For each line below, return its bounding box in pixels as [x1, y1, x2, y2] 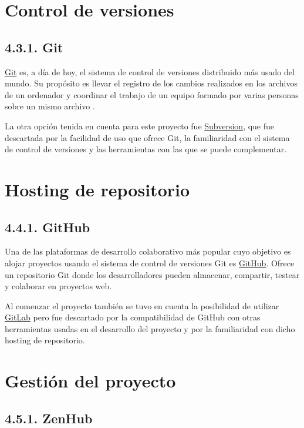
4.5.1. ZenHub [5, 409, 93, 427]
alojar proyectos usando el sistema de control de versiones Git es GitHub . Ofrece [5, 256, 295, 269]
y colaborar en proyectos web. [5, 280, 112, 292]
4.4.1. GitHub [5, 218, 90, 236]
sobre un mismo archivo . [5, 100, 95, 112]
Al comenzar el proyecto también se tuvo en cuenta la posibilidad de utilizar [5, 299, 279, 312]
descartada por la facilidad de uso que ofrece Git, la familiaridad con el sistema [5, 131, 290, 143]
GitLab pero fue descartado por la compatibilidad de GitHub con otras [5, 311, 261, 323]
